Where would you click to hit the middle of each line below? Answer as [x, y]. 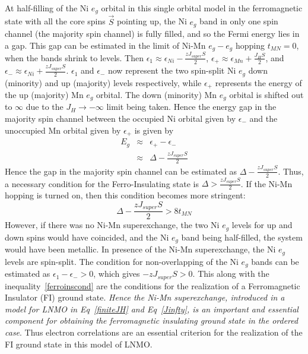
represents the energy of [258, 82]
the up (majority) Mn [44, 94]
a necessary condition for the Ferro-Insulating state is [102, 183]
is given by [154, 130]
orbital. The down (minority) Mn [157, 94]
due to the [45, 107]
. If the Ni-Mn [266, 183]
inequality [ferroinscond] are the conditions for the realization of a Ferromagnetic [153, 285]
